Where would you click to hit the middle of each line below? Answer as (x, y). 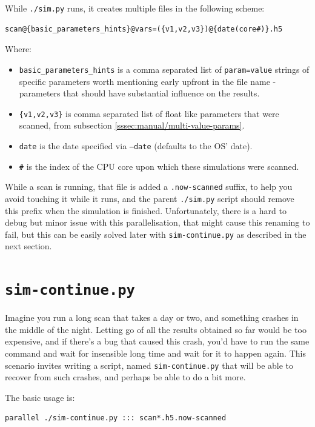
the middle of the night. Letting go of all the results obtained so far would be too (156, 329)
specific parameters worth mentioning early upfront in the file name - (148, 81)
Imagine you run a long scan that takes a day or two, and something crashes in (152, 318)
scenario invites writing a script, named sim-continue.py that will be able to (149, 365)
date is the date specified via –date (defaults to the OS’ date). (136, 145)
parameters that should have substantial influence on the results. (139, 93)
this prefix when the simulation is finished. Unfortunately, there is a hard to (146, 210)
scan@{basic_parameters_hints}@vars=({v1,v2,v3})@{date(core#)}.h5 (144, 29)
